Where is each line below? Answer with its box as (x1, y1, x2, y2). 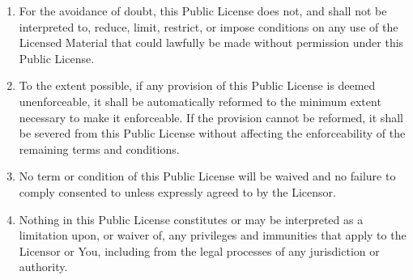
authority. (19, 258, 68, 275)
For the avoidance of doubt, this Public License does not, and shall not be (19, 2, 387, 19)
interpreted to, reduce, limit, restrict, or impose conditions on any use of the (19, 18, 398, 35)
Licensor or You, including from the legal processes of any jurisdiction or (19, 242, 380, 259)
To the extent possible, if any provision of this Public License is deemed (19, 77, 376, 94)
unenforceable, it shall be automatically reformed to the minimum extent (19, 92, 381, 109)
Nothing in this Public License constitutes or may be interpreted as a (19, 210, 364, 227)
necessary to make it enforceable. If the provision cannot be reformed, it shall (19, 108, 403, 125)
